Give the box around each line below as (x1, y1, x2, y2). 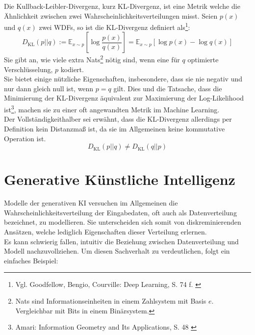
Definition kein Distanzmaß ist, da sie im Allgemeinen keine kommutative (4, 123, 225, 133)
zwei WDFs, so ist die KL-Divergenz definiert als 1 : (39, 21, 190, 32)
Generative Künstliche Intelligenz (4, 169, 235, 189)
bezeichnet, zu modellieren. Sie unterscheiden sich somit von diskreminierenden (4, 217, 241, 227)
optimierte (187, 54, 219, 65)
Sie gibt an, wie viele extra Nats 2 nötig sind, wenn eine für (4, 53, 180, 65)
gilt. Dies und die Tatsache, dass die (113, 83, 222, 93)
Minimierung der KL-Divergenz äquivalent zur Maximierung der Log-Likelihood (4, 93, 244, 103)
